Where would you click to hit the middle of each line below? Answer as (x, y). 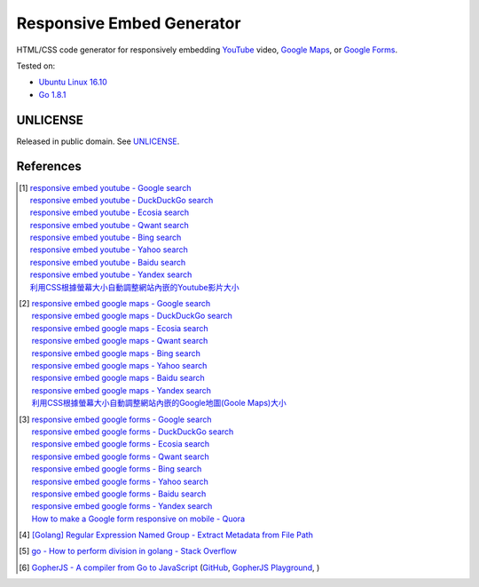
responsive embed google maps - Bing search (116, 353)
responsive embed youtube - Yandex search (111, 274)
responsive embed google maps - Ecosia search (120, 328)
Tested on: (36, 66)
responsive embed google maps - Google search (121, 304)
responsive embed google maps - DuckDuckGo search (132, 316)
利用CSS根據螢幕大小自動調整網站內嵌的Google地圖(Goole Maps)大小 (159, 403)
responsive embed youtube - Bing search (106, 238)
